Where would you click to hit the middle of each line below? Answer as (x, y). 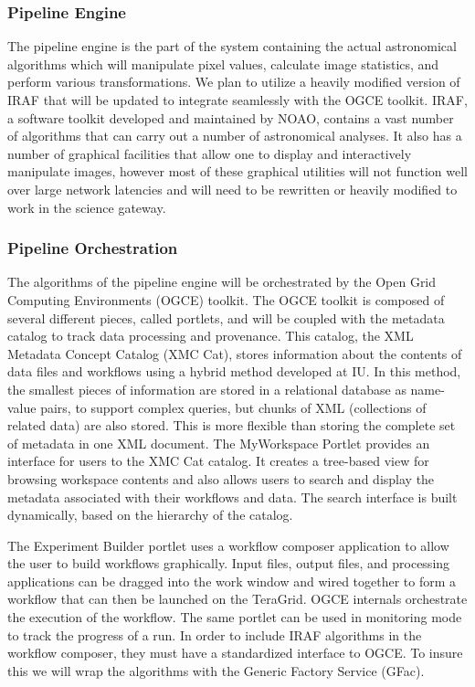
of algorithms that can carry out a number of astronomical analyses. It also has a (235, 136)
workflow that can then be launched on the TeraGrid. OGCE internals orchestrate (237, 599)
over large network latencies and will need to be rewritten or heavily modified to (232, 189)
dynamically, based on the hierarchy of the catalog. (150, 515)
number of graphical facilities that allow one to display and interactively (210, 153)
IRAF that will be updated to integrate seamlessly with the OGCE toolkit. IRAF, (237, 100)
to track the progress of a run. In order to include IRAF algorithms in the (215, 634)
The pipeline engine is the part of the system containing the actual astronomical (232, 46)
